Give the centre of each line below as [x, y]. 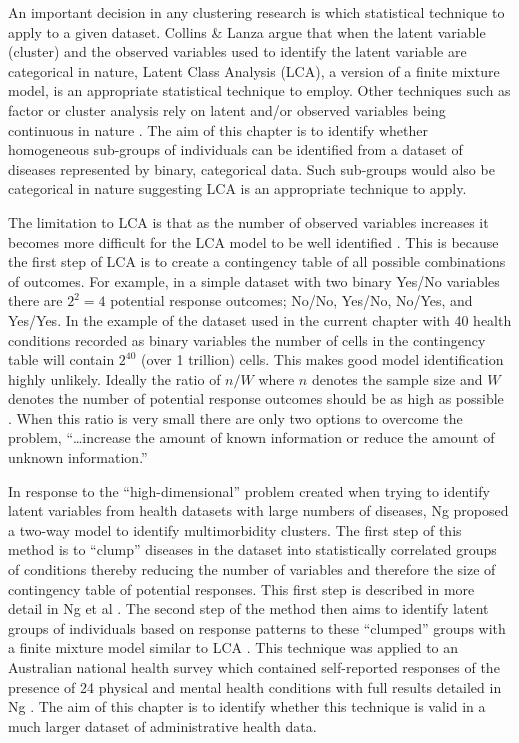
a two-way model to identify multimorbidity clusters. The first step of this [235, 529]
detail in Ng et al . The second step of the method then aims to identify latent [248, 608]
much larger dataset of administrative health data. [162, 725]
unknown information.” [78, 457]
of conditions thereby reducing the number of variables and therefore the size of [252, 569]
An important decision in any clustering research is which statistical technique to [256, 12]
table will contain [61, 359]
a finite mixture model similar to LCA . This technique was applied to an [233, 647]
